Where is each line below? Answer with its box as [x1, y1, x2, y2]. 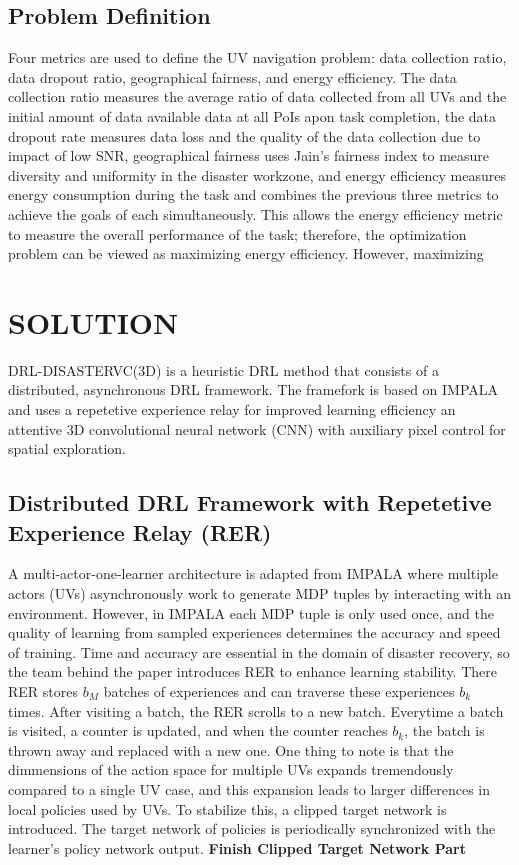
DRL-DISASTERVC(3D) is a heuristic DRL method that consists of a [8, 359, 439, 380]
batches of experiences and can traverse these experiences [103, 680, 455, 701]
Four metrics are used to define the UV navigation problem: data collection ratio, [8, 47, 507, 68]
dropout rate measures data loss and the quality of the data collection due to [8, 125, 481, 146]
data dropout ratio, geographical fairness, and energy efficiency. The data [8, 66, 457, 87]
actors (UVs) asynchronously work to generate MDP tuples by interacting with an [8, 583, 512, 604]
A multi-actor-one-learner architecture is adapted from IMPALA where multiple [8, 563, 498, 584]
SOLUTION [8, 301, 179, 342]
